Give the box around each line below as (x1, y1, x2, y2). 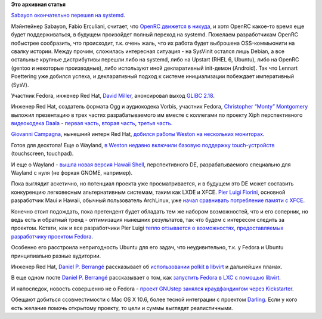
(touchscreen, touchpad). (11, 150, 74, 157)
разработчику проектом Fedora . (11, 233, 94, 240)
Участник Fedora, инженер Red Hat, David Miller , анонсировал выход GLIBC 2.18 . (11, 92, 215, 99)
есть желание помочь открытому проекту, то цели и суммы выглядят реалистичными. (11, 304, 233, 311)
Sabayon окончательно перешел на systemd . (11, 12, 125, 19)
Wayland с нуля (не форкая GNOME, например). (11, 169, 133, 176)
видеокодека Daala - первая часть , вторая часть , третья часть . (11, 120, 173, 127)
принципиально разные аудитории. (11, 252, 101, 259)
